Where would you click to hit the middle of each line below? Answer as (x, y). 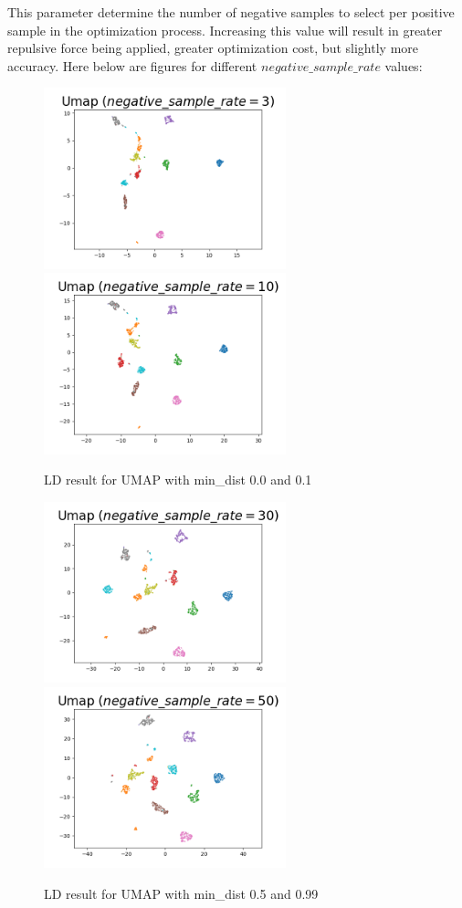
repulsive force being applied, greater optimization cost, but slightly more (213, 48)
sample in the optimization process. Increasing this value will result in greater (225, 30)
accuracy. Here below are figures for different (132, 65)
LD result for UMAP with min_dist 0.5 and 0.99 (181, 894)
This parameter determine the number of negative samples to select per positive (231, 12)
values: (404, 65)
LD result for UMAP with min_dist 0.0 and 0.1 (178, 480)
